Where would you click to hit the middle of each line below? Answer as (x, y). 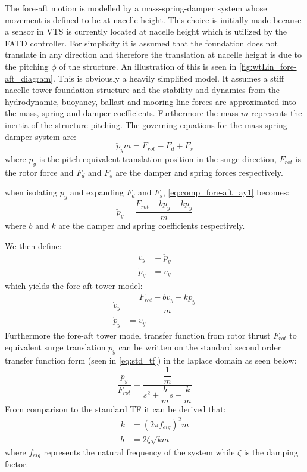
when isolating (31, 192)
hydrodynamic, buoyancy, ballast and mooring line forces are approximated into (151, 101)
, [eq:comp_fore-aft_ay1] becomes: (226, 192)
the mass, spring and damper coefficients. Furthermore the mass (122, 113)
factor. (17, 464)
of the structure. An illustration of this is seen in (148, 66)
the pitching (27, 66)
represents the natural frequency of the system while (139, 451)
